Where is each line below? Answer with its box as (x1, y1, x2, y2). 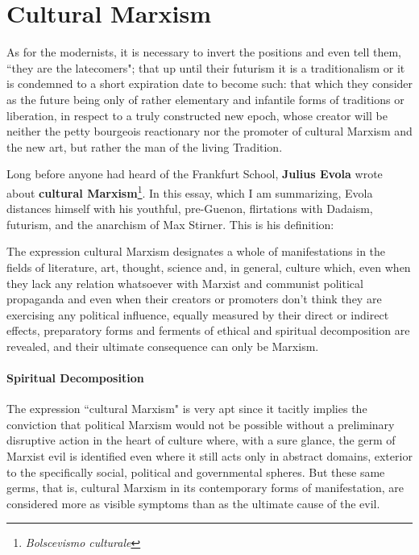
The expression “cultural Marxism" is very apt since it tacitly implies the (6, 400, 367, 417)
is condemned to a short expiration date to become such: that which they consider (6, 75, 413, 92)
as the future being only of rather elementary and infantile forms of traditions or (6, 90, 404, 107)
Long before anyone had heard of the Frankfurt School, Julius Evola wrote (6, 165, 383, 182)
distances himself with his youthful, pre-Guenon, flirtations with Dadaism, (6, 200, 373, 217)
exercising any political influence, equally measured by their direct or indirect (6, 306, 389, 323)
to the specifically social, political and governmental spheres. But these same (6, 463, 385, 480)
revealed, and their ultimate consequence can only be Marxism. (6, 337, 319, 354)
